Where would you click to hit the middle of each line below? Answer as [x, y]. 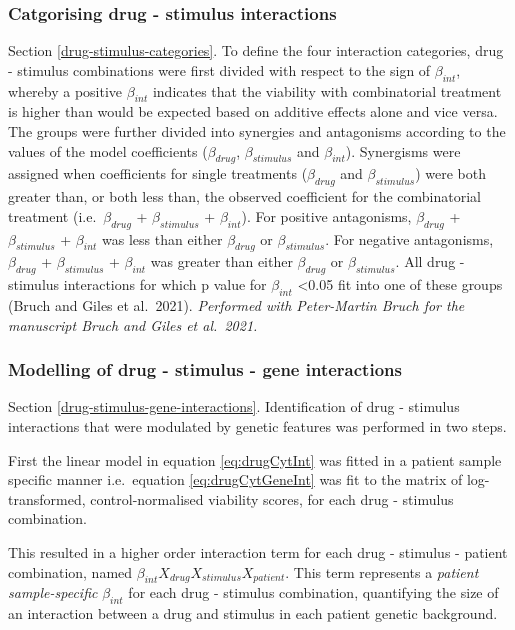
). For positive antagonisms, [326, 215]
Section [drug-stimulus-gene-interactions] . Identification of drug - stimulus [234, 406]
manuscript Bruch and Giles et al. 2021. [133, 324]
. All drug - [430, 261]
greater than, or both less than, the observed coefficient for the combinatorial [244, 196]
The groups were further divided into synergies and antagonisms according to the [257, 131]
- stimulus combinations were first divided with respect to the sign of [219, 69]
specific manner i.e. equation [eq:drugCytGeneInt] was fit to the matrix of [235, 479]
